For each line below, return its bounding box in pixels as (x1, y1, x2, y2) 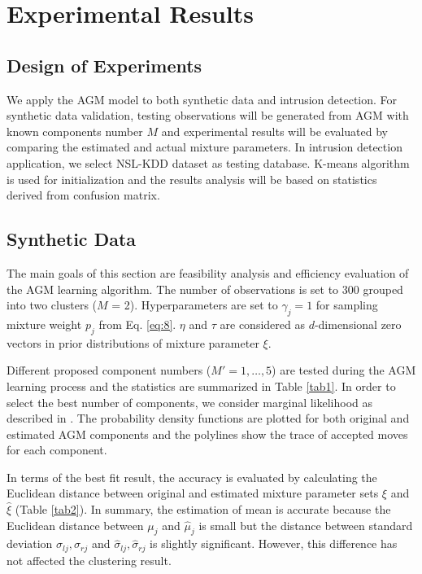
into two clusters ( (7, 296, 98, 313)
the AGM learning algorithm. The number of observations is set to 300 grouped (7, 280, 403, 297)
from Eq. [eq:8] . (98, 315, 176, 332)
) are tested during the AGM (272, 361, 416, 379)
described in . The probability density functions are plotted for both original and (7, 410, 410, 427)
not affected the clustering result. (7, 551, 172, 568)
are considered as (220, 315, 305, 332)
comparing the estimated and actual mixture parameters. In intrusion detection (7, 138, 402, 156)
